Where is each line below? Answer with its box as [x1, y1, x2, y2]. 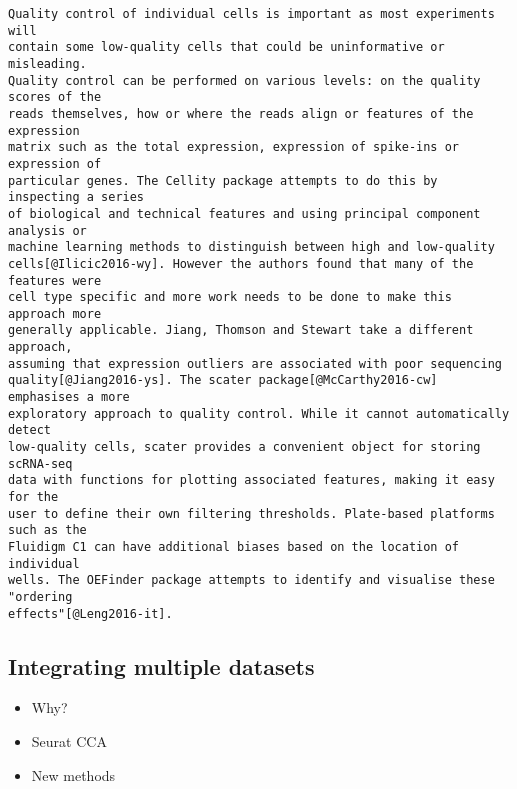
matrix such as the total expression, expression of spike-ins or [8, 140, 460, 155]
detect [8, 423, 51, 438]
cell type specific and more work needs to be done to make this [8, 290, 452, 305]
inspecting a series [8, 190, 145, 205]
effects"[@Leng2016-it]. [8, 606, 173, 621]
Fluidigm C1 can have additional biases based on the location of [8, 540, 460, 554]
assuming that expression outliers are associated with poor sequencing [8, 356, 502, 371]
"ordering [8, 589, 73, 604]
